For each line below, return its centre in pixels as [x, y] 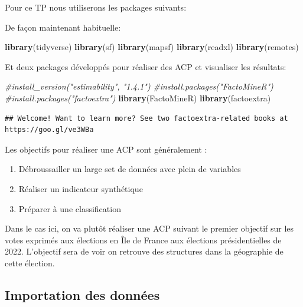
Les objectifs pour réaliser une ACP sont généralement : [106, 149]
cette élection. [30, 263]
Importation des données [82, 294]
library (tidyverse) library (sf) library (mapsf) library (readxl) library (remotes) [152, 47]
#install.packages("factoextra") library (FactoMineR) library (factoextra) [138, 98]
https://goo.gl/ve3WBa [49, 130]
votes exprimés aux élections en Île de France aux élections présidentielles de [143, 240]
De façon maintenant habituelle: [63, 27]
